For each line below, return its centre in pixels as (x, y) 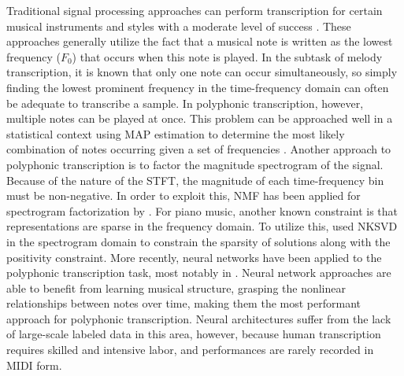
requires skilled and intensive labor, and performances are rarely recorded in (190, 350)
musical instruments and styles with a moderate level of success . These (179, 26)
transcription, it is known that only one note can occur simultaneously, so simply (202, 72)
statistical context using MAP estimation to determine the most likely (176, 133)
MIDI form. (34, 365)
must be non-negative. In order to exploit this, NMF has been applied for (183, 195)
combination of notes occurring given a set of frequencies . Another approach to (199, 149)
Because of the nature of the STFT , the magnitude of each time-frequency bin (195, 180)
